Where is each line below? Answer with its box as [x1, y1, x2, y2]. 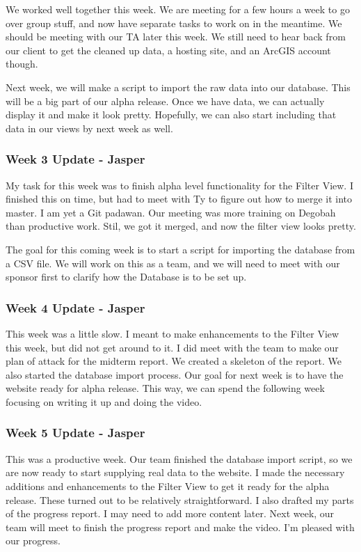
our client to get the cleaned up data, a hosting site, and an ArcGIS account [6, 42, 331, 57]
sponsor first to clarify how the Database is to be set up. [6, 269, 247, 284]
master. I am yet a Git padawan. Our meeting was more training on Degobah [6, 205, 336, 219]
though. [6, 56, 38, 71]
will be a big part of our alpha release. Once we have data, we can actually [6, 93, 325, 108]
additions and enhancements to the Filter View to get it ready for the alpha [6, 478, 330, 493]
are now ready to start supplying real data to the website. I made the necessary [6, 465, 345, 480]
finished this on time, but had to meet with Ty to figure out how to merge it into [6, 191, 352, 206]
